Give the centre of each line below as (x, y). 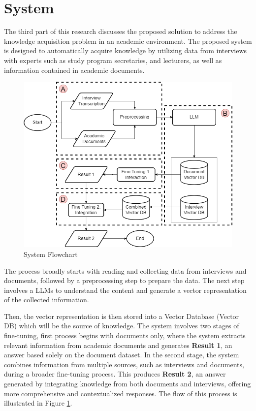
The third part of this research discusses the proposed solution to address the (121, 31)
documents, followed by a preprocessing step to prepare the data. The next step (124, 280)
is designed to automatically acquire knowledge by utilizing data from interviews (126, 50)
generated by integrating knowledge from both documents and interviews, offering (128, 384)
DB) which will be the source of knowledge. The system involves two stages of (122, 326)
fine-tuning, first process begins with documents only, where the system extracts (125, 335)
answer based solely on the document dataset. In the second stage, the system (122, 355)
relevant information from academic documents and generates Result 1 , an (118, 345)
